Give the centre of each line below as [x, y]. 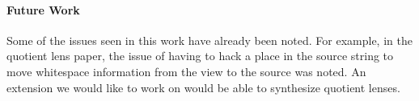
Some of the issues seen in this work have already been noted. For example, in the [209, 40]
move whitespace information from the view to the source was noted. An [186, 71]
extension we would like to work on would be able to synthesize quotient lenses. [203, 87]
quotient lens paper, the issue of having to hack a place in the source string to [200, 56]
